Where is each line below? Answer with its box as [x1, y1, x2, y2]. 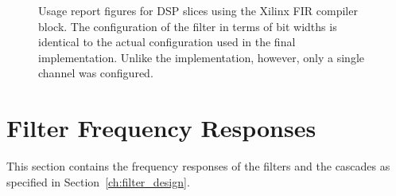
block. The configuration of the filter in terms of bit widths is [38, 18, 337, 34]
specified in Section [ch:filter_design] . [6, 173, 190, 190]
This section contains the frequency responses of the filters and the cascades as [6, 158, 390, 174]
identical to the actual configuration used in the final [38, 33, 296, 50]
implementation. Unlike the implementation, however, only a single [38, 49, 365, 65]
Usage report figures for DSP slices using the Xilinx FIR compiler [38, 2, 358, 18]
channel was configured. [38, 65, 153, 81]
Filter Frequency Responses [6, 112, 316, 144]
